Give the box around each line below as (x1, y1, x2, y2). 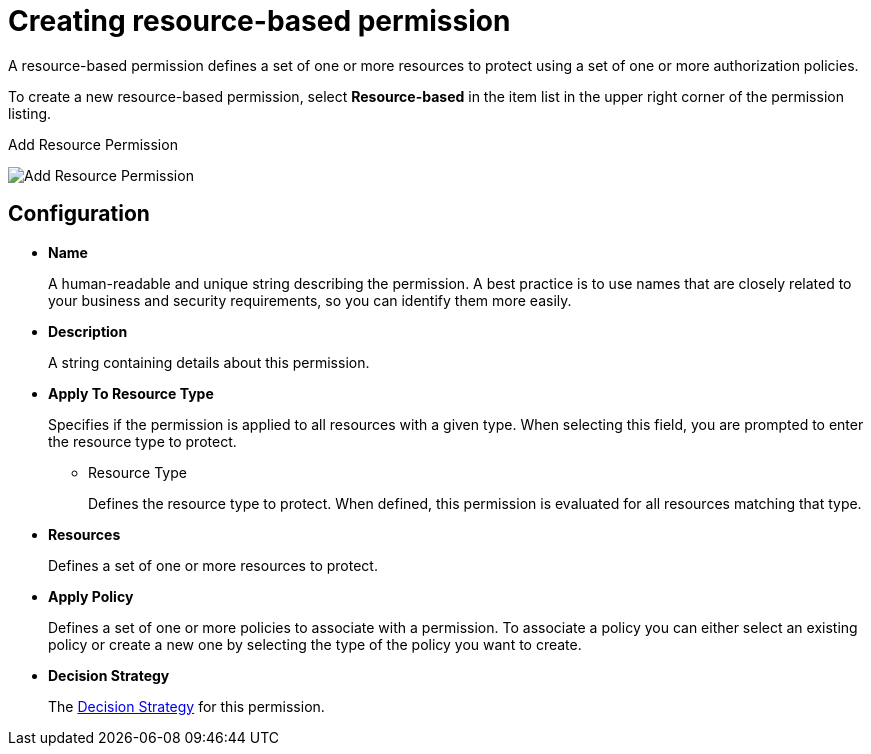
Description (48, 322, 128, 340)
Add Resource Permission (8, 135, 178, 153)
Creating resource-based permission (8, 4, 511, 38)
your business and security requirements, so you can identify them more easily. (48, 291, 572, 309)
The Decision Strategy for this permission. (48, 697, 325, 715)
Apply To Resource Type (48, 384, 214, 402)
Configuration (8, 201, 150, 227)
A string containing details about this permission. (48, 353, 370, 371)
